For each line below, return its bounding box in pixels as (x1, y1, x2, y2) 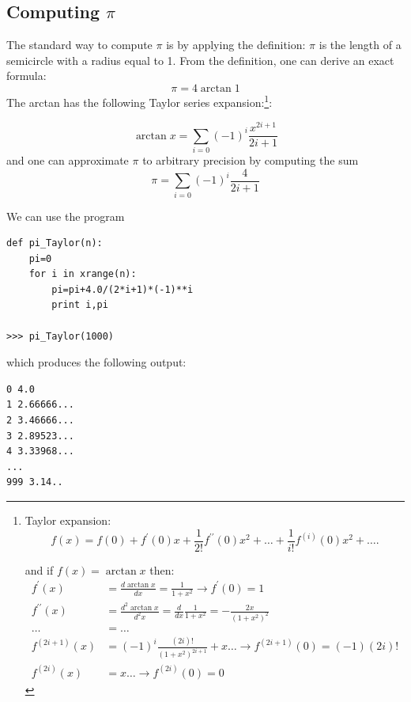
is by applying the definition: (166, 36, 306, 53)
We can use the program (6, 207, 125, 224)
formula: (6, 67, 47, 84)
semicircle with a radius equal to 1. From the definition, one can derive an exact (6, 51, 394, 68)
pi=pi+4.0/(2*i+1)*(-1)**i (51, 283, 194, 295)
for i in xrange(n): (28, 268, 137, 280)
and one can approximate (6, 152, 129, 169)
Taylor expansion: (25, 512, 111, 528)
